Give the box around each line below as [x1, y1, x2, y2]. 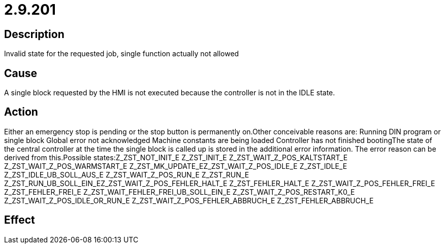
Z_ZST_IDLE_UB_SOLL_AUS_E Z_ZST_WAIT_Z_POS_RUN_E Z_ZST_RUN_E [4, 170, 249, 179]
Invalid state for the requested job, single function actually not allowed [4, 49, 239, 58]
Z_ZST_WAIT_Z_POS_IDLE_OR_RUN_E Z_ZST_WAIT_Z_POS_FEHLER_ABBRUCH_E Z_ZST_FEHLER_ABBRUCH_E [4, 196, 374, 205]
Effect [4, 214, 35, 227]
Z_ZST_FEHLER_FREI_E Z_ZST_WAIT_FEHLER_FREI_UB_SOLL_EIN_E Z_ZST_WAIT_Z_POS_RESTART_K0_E [4, 187, 355, 196]
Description [4, 27, 65, 41]
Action [4, 105, 38, 119]
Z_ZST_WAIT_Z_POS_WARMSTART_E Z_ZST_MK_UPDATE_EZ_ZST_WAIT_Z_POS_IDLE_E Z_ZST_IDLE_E [4, 161, 347, 170]
